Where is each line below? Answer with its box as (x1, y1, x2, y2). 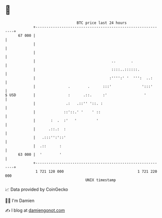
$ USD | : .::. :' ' (5, 92, 146, 98)
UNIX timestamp (85, 177, 116, 183)
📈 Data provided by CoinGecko (5, 186, 68, 192)
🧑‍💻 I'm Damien (5, 198, 35, 203)
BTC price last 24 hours (77, 20, 127, 25)
